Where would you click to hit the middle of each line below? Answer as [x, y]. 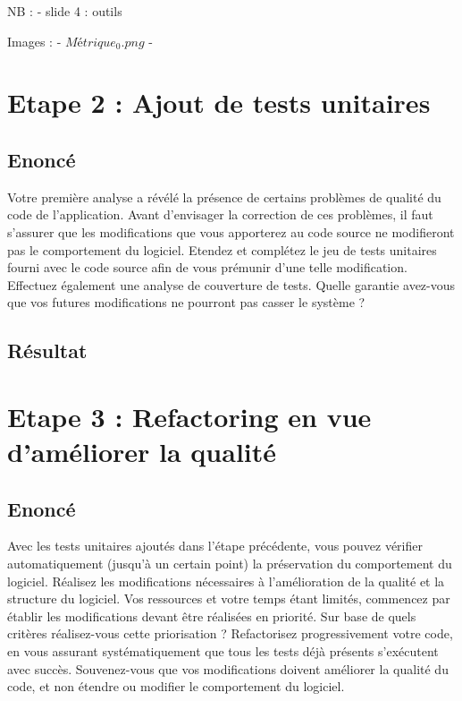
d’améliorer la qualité [142, 452]
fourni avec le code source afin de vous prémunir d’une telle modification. [207, 267]
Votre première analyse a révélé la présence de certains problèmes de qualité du [224, 197]
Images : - [34, 41]
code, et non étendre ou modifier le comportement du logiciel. [176, 686]
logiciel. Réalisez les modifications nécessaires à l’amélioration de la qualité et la [226, 581]
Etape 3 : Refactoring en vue [189, 416]
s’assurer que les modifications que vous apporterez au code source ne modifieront [231, 231]
